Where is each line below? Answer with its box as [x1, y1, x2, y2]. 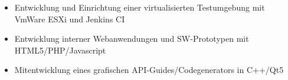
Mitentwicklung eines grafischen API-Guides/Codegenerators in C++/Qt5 [14, 64, 284, 76]
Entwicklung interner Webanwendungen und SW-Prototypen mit [14, 32, 249, 45]
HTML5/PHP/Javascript [14, 44, 106, 56]
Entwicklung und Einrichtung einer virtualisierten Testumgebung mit [14, 1, 265, 13]
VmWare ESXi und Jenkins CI [14, 12, 125, 25]
